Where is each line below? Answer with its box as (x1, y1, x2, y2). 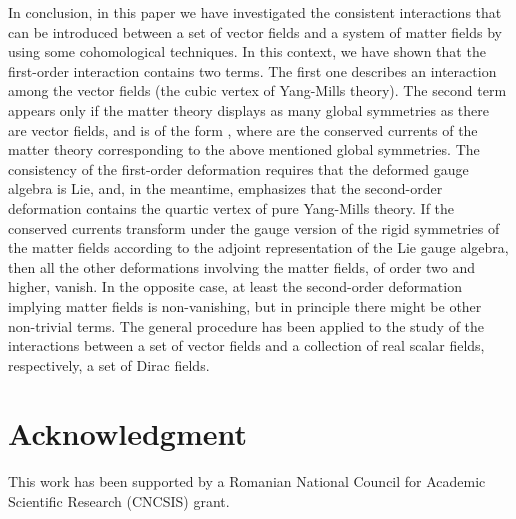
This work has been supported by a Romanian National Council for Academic (8, 471, 486, 492)
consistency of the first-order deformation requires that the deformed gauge (8, 158, 469, 179)
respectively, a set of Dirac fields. (8, 354, 210, 375)
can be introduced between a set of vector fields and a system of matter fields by (8, 21, 502, 42)
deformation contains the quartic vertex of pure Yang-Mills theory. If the (8, 197, 455, 218)
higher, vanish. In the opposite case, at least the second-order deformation (8, 276, 462, 297)
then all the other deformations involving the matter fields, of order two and (8, 256, 476, 277)
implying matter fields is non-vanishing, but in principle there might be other (8, 295, 482, 316)
